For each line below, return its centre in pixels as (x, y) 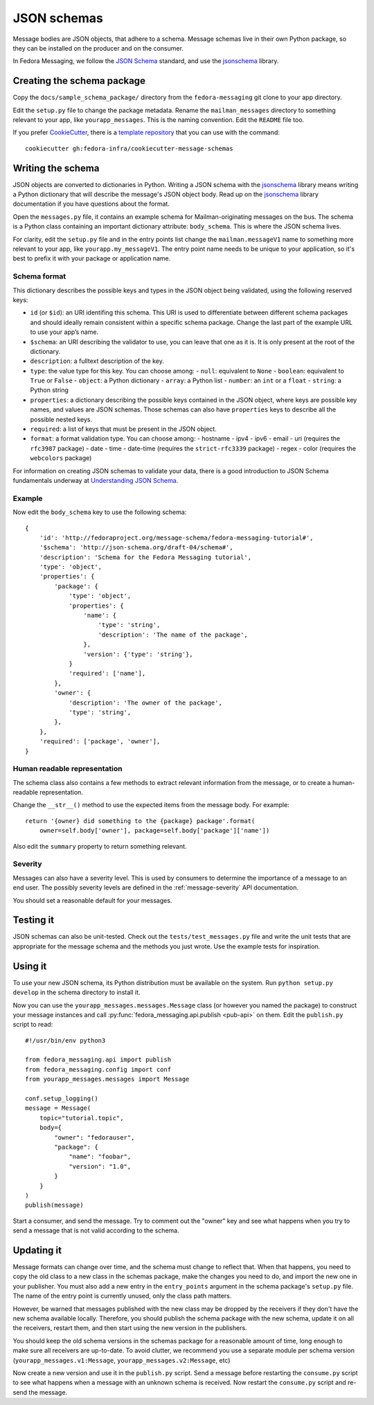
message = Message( (58, 1108)
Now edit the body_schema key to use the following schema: (100, 512)
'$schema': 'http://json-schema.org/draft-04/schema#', (136, 548)
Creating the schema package (79, 81)
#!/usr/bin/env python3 (65, 1040)
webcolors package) (61, 458)
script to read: (33, 1025)
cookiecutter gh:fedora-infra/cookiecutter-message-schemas (129, 148)
